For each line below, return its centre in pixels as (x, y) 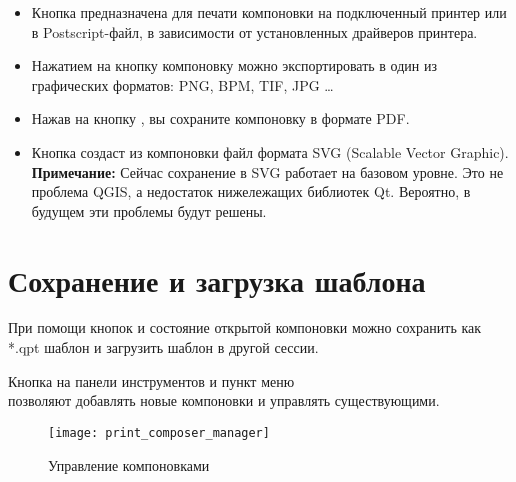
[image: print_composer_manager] (159, 432)
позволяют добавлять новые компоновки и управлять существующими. (224, 400)
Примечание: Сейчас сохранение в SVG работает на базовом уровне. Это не (267, 171)
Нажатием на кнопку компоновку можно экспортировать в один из (234, 65)
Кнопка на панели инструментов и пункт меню (151, 380)
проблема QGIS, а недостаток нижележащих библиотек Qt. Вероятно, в (251, 191)
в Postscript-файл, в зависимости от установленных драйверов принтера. (254, 31)
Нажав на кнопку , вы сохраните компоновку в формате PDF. (220, 118)
